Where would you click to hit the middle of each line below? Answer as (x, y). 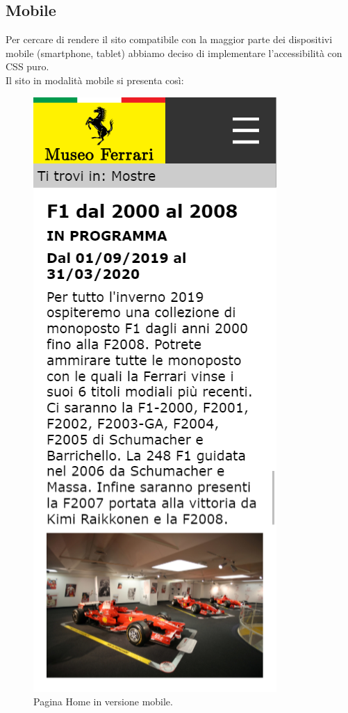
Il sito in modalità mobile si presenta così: (95, 80)
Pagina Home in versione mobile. (103, 702)
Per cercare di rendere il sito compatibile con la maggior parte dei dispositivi (169, 39)
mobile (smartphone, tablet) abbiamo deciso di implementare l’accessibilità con (174, 53)
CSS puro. (27, 66)
